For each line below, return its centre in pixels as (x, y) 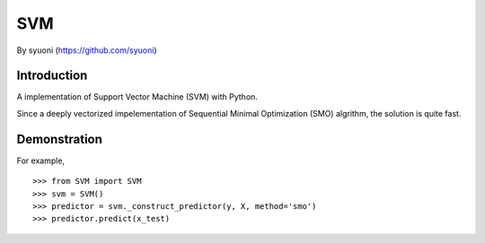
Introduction (52, 76)
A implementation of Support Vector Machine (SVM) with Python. (137, 97)
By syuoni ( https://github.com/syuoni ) (87, 50)
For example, (41, 161)
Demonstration (60, 139)
